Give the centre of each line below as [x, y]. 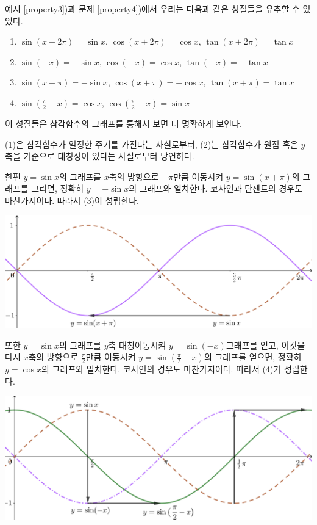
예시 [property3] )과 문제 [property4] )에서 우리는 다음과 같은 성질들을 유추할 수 [152, 9]
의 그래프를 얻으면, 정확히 [253, 357]
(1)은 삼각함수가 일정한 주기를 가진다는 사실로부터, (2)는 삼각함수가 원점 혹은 [151, 144]
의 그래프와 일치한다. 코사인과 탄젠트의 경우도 [216, 188]
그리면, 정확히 [58, 188]
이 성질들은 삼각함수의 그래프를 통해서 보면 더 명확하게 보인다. [123, 123]
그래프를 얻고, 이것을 [265, 345]
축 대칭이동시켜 [137, 345]
